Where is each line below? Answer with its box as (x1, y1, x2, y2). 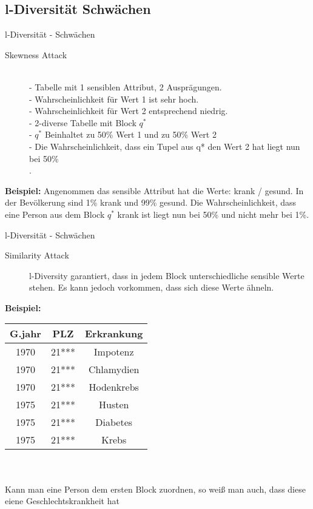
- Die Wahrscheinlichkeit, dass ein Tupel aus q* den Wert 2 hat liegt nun (29, 140, 300, 152)
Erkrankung (84, 326, 143, 341)
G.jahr (10, 326, 41, 341)
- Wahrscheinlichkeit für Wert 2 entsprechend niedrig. (29, 104, 228, 117)
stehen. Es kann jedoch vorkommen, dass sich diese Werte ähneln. (29, 281, 274, 294)
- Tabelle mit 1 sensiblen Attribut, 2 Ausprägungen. (29, 80, 222, 93)
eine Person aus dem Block (5, 207, 105, 220)
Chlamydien (88, 362, 140, 377)
